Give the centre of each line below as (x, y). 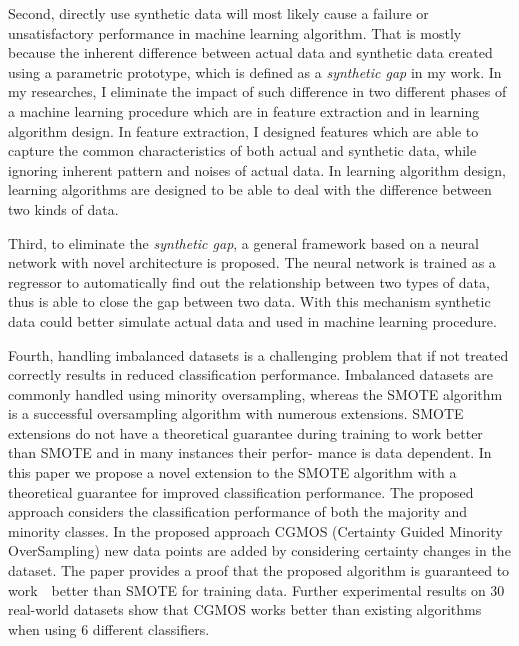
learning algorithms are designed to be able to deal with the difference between (250, 189)
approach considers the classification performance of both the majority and (238, 511)
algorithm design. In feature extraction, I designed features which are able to (243, 130)
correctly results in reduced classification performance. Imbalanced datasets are (250, 374)
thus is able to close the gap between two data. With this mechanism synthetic (249, 301)
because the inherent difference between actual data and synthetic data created (250, 52)
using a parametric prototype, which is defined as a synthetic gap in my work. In (255, 71)
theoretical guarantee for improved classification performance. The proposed (241, 491)
